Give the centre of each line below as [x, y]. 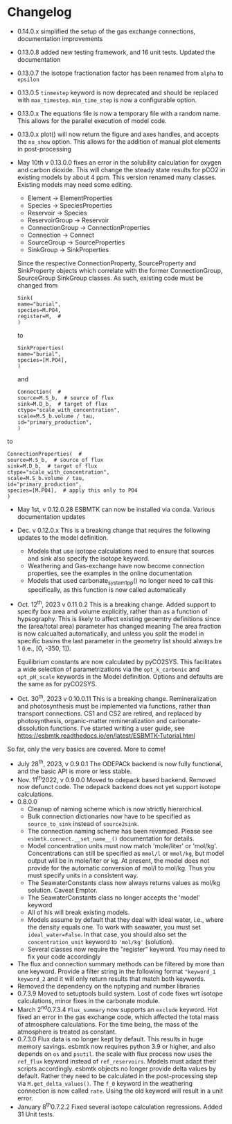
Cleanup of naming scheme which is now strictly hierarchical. [115, 809]
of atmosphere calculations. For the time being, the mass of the [108, 1025]
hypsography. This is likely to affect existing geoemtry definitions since [118, 619]
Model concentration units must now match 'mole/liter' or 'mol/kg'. [123, 846]
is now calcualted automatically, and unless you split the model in [110, 634]
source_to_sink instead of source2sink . [83, 824]
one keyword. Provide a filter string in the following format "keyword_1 [116, 972]
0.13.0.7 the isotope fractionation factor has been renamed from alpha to [120, 73]
